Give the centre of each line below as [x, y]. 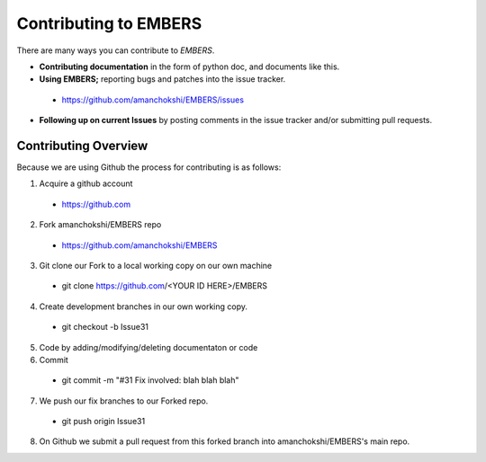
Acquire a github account [86, 183]
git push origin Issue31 [103, 422]
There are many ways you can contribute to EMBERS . [116, 50]
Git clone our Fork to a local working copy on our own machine [156, 265]
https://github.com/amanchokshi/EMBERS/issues [153, 100]
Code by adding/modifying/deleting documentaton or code [148, 347]
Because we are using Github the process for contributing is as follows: [149, 167]
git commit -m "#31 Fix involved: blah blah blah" [150, 380]
